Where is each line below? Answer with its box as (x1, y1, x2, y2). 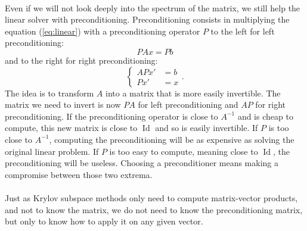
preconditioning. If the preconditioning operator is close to (5, 110, 218, 122)
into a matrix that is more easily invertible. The (106, 86, 281, 99)
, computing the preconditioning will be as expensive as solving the (49, 133, 294, 145)
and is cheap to (237, 110, 293, 122)
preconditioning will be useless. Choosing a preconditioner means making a (5, 157, 279, 169)
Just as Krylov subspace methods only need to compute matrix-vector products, (5, 191, 298, 204)
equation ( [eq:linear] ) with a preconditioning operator (5, 24, 200, 37)
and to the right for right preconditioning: (5, 54, 158, 66)
